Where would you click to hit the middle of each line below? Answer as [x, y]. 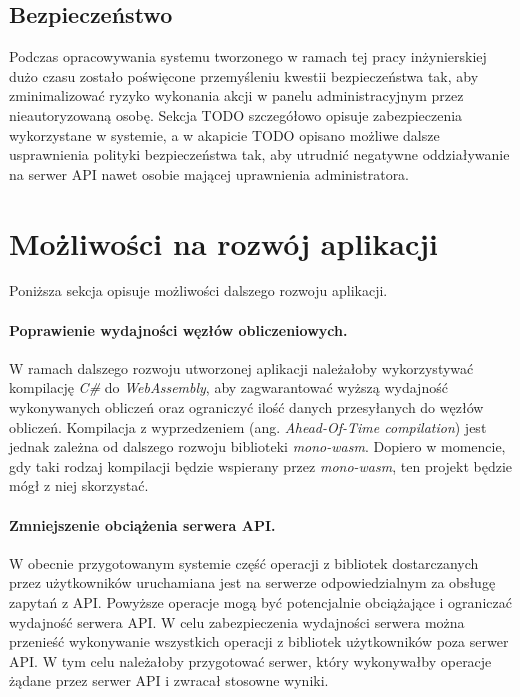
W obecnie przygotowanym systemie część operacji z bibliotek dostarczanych [244, 562]
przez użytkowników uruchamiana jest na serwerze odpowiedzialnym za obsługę [252, 582]
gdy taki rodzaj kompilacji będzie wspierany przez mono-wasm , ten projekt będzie [261, 465]
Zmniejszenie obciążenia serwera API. [142, 524]
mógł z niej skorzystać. [79, 485]
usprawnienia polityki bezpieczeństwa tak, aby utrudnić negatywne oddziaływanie [259, 154]
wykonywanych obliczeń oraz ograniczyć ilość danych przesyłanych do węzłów [246, 407]
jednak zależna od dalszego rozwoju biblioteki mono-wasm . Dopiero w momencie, [257, 446]
